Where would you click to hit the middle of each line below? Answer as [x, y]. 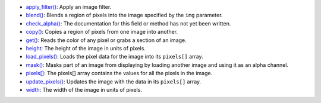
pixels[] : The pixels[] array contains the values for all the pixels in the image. [119, 73]
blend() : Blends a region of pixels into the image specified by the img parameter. [124, 15]
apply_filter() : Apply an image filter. [69, 7]
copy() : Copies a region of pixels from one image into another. [102, 32]
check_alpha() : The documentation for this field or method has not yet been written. [128, 23]
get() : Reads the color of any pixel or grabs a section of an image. [106, 40]
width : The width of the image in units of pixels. [84, 89]
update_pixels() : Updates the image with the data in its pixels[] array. [114, 81]
